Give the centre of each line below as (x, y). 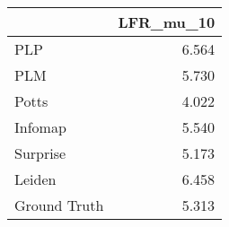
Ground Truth (59, 205)
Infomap (40, 127)
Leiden (35, 179)
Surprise (40, 153)
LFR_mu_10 (167, 22)
